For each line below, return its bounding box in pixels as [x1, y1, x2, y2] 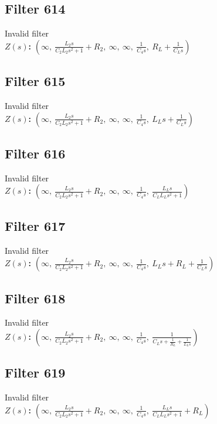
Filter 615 [5, 72, 66, 90]
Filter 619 [5, 363, 66, 382]
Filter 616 [5, 144, 66, 162]
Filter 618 [5, 289, 66, 307]
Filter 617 [5, 216, 66, 234]
